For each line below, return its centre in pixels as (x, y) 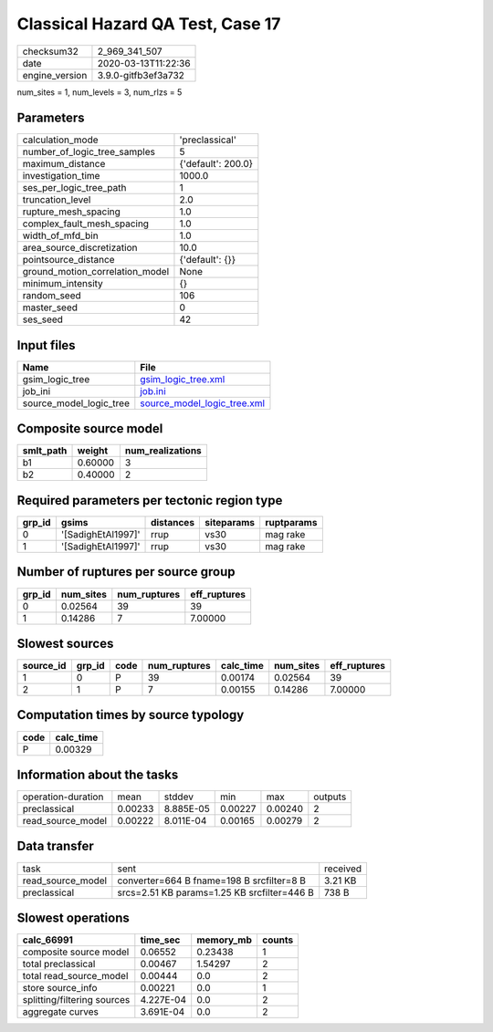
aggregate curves (61, 1012)
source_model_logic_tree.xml (202, 403)
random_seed (52, 296)
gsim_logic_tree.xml (183, 379)
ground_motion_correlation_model (96, 272)
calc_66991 (47, 940)
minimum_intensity (63, 284)
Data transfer (56, 846)
